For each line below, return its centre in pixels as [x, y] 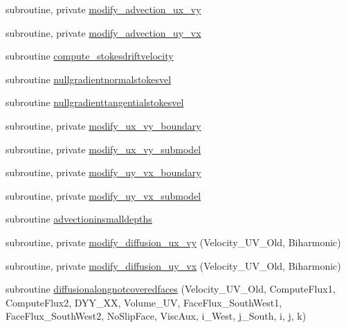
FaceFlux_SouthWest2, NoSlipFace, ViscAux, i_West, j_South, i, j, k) [156, 316]
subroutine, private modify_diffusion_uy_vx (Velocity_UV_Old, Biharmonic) [173, 265]
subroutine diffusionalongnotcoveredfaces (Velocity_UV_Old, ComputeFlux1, [171, 289]
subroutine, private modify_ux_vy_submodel [103, 149]
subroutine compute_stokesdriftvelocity [90, 56]
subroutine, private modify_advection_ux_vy [103, 9]
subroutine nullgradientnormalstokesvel [89, 79]
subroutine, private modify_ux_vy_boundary [103, 125]
